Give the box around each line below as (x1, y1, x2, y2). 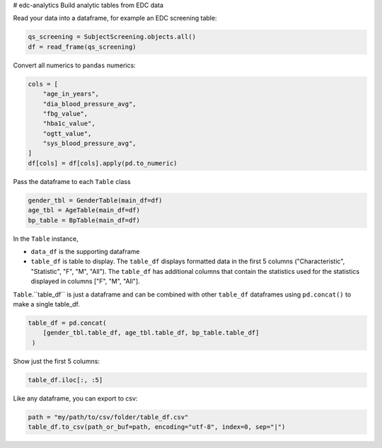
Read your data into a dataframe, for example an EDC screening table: (13, 14, 217, 23)
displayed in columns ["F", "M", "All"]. (30, 277, 141, 286)
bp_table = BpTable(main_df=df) (28, 216, 141, 224)
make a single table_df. (13, 299, 81, 308)
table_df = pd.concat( (28, 318, 107, 327)
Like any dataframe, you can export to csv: (13, 394, 138, 403)
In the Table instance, (13, 234, 79, 243)
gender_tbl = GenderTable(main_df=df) (28, 196, 163, 205)
